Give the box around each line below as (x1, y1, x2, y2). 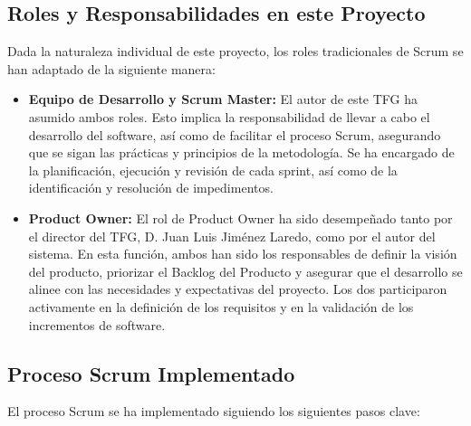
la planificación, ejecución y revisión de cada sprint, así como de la (28, 160, 398, 179)
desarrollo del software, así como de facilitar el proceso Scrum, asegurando (28, 125, 441, 144)
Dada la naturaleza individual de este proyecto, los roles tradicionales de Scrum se (7, 42, 464, 61)
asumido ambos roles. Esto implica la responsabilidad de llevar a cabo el (28, 107, 430, 126)
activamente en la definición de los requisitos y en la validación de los (28, 297, 414, 316)
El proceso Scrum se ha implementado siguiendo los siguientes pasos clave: (7, 402, 420, 421)
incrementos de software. (28, 315, 166, 334)
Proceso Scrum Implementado (7, 359, 295, 387)
